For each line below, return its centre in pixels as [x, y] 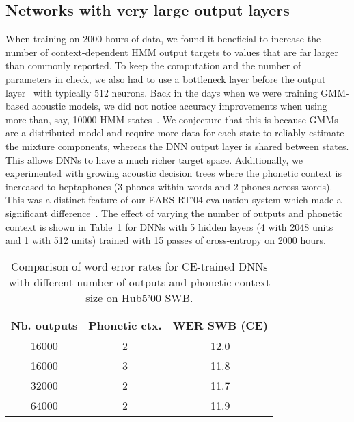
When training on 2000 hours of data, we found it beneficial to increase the [163, 39]
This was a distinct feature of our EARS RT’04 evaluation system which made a [174, 200]
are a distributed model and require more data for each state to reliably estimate [175, 133]
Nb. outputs [44, 325]
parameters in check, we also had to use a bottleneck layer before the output [166, 78]
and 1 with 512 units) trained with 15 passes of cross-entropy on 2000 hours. [166, 240]
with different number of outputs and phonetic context [139, 282]
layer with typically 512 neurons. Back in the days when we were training [162, 92]
